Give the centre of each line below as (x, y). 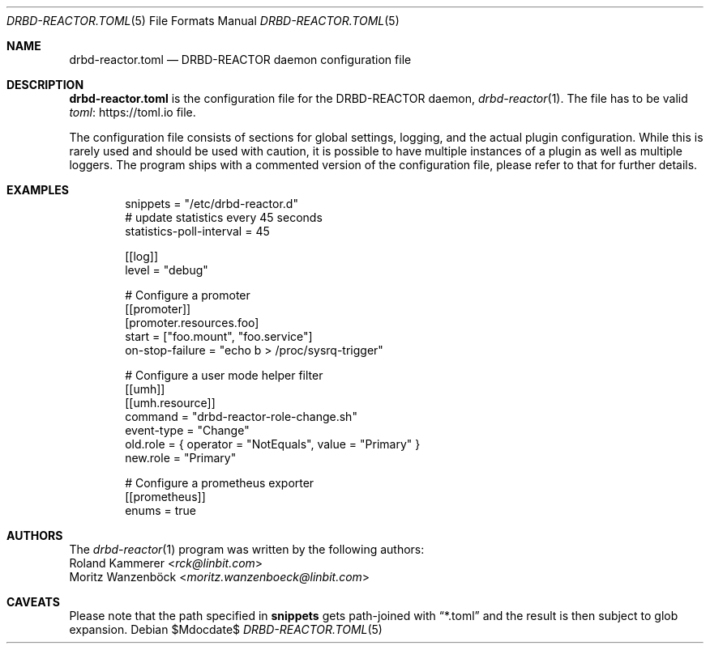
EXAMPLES (38, 190)
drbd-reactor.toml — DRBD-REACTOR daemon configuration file (240, 59)
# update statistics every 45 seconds (224, 217)
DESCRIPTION (45, 85)
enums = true (160, 510)
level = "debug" (167, 270)
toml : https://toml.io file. (133, 112)
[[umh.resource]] (170, 403)
